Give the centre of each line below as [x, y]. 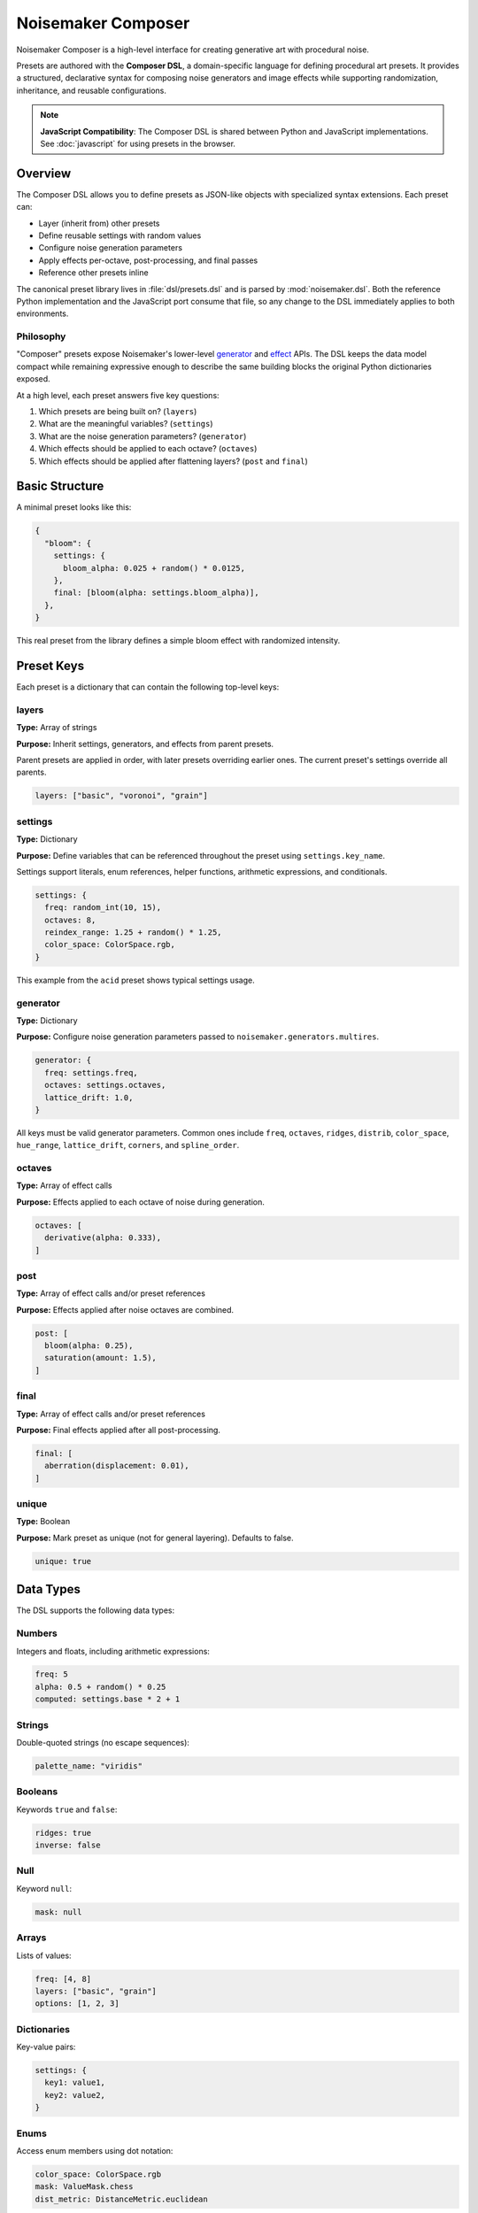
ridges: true [63, 1833]
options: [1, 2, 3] [77, 2004]
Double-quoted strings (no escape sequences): [103, 1743]
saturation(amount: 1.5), [100, 1358]
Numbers [37, 1633]
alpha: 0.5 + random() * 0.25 [100, 1687]
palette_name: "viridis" [89, 1766]
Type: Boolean [43, 1522]
